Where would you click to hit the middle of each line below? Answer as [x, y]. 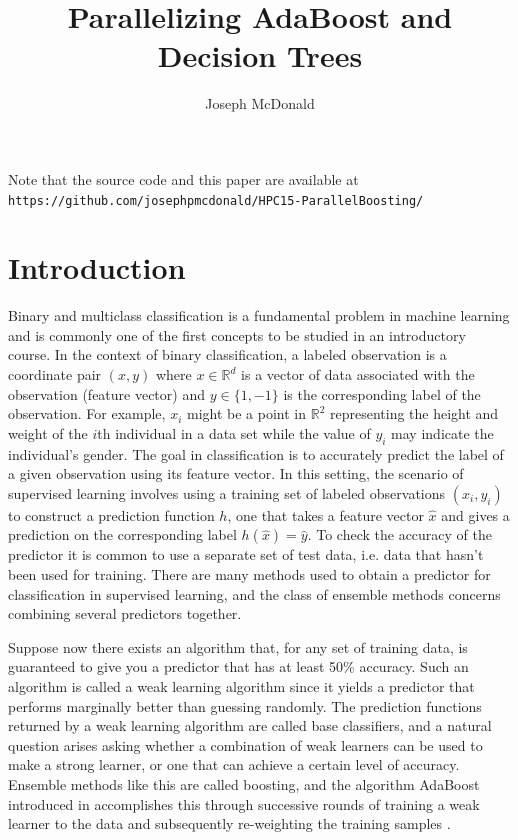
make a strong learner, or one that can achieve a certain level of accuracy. [234, 764]
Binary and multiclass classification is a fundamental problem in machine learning [259, 315]
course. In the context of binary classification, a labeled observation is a [227, 354]
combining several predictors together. [125, 613]
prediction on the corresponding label [122, 534]
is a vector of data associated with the [358, 374]
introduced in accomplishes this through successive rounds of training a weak [244, 803]
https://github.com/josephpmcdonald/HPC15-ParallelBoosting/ [216, 200]
